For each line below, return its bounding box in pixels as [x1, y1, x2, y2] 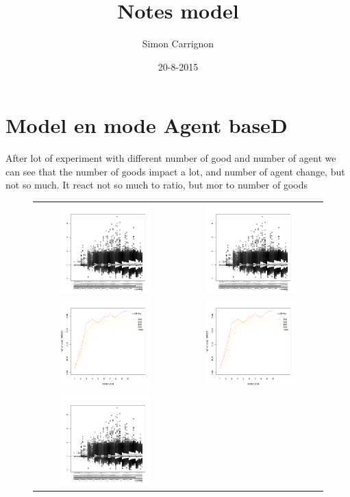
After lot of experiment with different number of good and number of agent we [5, 151, 336, 165]
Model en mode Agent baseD [5, 111, 288, 139]
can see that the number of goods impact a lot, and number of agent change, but [5, 164, 345, 178]
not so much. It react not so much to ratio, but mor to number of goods [5, 178, 308, 192]
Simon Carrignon [142, 36, 214, 51]
